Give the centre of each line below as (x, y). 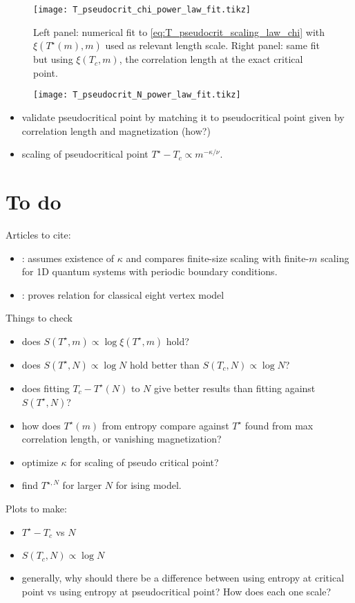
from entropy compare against (165, 425)
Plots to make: (36, 508)
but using (53, 59)
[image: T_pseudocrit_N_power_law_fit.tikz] (137, 95)
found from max (279, 425)
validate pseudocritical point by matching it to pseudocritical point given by (183, 117)
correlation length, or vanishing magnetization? (122, 439)
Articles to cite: (38, 234)
